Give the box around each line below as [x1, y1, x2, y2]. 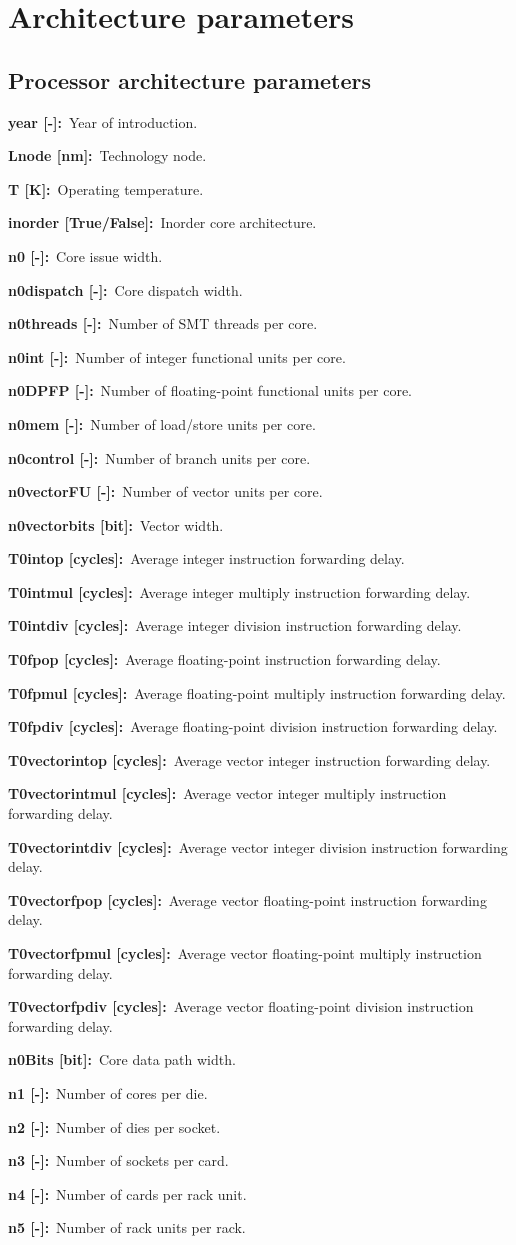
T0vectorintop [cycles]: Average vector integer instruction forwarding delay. [8, 749, 491, 770]
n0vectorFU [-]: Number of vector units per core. [8, 481, 323, 502]
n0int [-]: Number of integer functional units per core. [8, 346, 346, 367]
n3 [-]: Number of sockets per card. [8, 1150, 229, 1171]
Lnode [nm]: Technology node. [8, 145, 207, 166]
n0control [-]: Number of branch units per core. [8, 447, 311, 468]
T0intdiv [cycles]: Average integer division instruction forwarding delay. [8, 615, 462, 636]
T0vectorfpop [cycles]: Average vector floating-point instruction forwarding [8, 889, 487, 910]
